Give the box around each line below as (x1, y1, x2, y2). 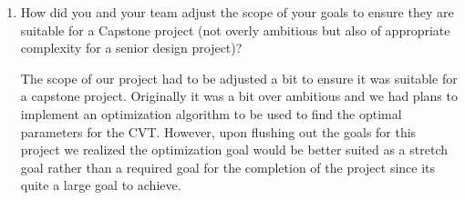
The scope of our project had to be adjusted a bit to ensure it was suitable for (20, 68, 458, 87)
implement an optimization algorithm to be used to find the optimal (20, 104, 402, 123)
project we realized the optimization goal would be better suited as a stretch (20, 140, 448, 159)
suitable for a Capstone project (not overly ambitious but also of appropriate (20, 20, 450, 39)
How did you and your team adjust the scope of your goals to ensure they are (20, 3, 454, 21)
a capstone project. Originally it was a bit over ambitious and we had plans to (20, 86, 458, 105)
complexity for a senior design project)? (20, 38, 243, 57)
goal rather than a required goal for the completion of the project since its (20, 157, 436, 176)
